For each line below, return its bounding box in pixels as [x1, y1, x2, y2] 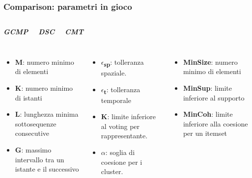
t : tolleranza [104, 84, 140, 96]
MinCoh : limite [183, 109, 233, 119]
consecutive [15, 128, 50, 138]
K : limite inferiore [101, 111, 156, 122]
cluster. [101, 166, 123, 177]
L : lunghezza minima [15, 109, 79, 119]
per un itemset [183, 128, 227, 138]
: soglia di [105, 147, 135, 157]
